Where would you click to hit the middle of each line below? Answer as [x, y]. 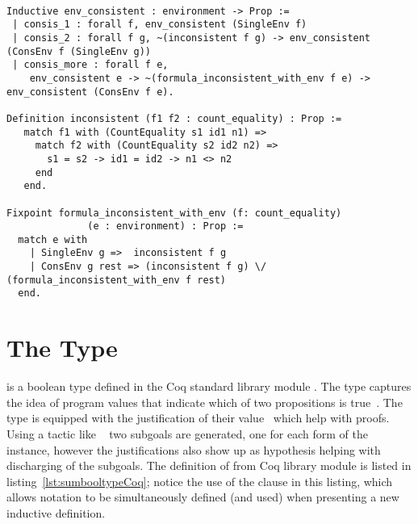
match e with [53, 239]
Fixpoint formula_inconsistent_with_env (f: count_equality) [174, 213]
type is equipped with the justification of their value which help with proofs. [198, 418]
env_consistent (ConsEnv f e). [90, 92]
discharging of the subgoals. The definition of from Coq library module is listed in [209, 465]
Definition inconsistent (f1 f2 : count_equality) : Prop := [174, 118]
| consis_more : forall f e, [90, 65]
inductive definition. [56, 512]
